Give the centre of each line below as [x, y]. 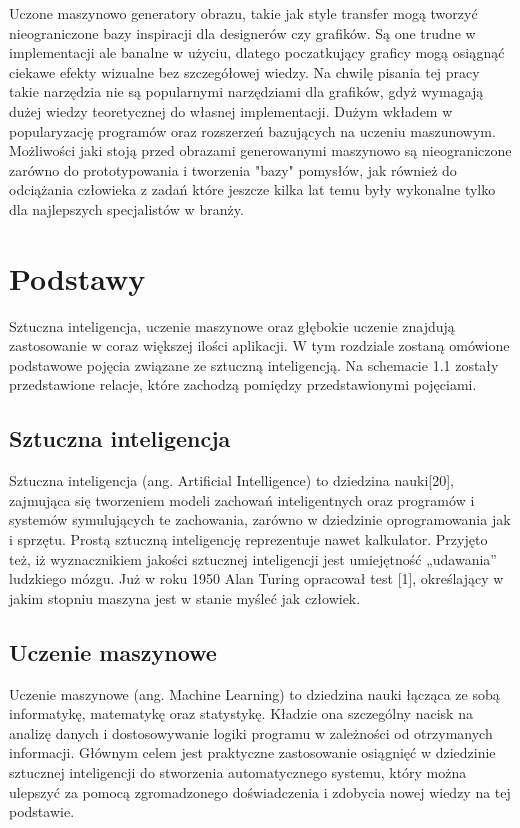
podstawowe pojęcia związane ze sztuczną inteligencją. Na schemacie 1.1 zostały [254, 364]
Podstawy [77, 277]
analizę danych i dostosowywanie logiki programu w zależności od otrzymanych [251, 732]
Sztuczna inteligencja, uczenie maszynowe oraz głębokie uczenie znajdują [232, 325]
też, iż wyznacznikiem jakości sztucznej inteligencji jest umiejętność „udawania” [253, 558]
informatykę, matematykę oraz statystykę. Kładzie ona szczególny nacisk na [241, 713]
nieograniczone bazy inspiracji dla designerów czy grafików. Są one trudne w [242, 32]
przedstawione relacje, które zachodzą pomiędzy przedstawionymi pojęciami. [243, 384]
